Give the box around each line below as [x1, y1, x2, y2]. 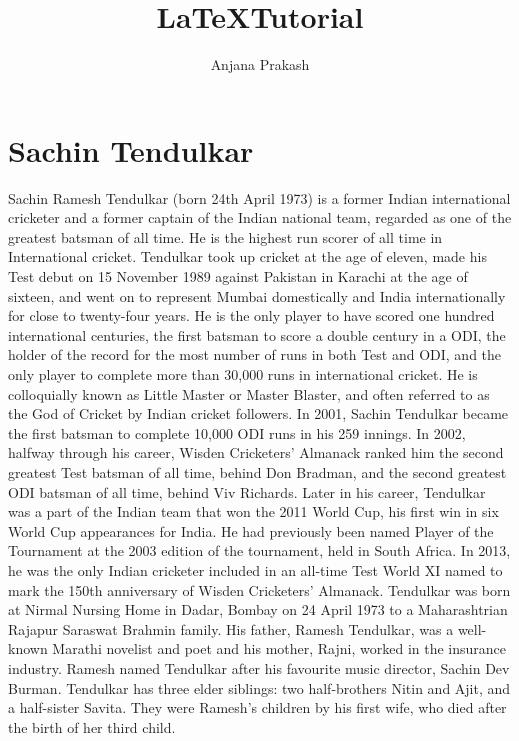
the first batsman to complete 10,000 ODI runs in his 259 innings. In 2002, [8, 422, 466, 443]
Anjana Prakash [210, 54, 310, 75]
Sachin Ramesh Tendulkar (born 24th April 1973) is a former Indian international [8, 187, 511, 208]
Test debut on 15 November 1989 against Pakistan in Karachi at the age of [8, 266, 468, 287]
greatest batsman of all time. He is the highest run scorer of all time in [8, 226, 443, 247]
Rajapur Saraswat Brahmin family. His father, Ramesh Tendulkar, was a [8, 618, 454, 639]
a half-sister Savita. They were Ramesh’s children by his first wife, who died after [8, 697, 507, 718]
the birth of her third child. [8, 716, 176, 737]
